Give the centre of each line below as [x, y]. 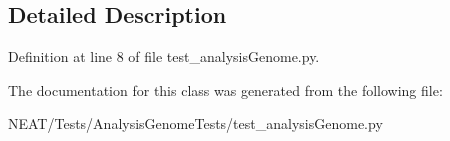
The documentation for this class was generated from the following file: [225, 89]
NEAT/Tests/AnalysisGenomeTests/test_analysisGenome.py [195, 123]
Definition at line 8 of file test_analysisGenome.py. [164, 56]
